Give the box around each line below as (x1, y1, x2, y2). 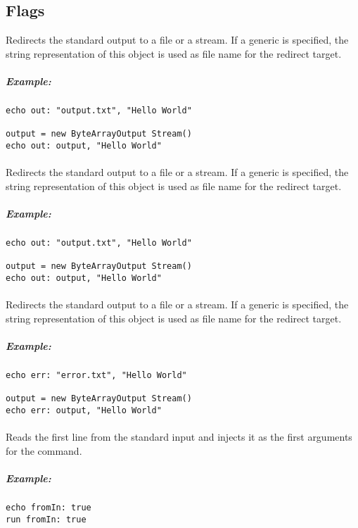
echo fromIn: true (6, 502, 91, 513)
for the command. (6, 443, 82, 458)
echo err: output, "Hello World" (6, 405, 162, 415)
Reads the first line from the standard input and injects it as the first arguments (6, 429, 352, 444)
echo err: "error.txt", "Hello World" (6, 370, 187, 380)
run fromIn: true (6, 514, 87, 524)
